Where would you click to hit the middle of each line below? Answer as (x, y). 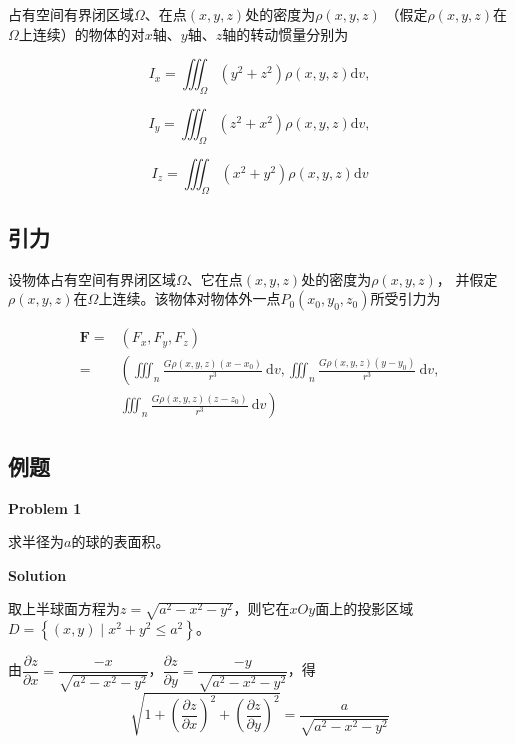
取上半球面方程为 (64, 608)
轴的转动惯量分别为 (285, 33)
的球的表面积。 (120, 541)
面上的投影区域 (364, 608)
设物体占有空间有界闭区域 (92, 278)
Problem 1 (45, 507)
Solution (37, 574)
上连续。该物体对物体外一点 (189, 298)
